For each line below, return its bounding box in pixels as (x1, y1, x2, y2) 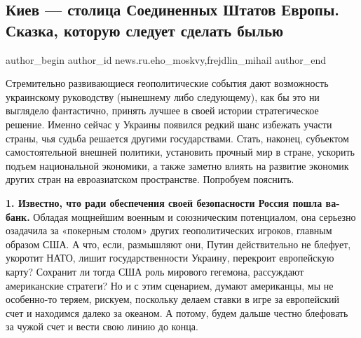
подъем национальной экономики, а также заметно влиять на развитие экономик (6, 158, 349, 173)
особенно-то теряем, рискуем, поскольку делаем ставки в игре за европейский (6, 292, 340, 306)
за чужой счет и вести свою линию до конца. (6, 319, 198, 334)
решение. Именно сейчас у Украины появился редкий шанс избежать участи (6, 116, 332, 131)
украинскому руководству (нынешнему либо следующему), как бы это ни (6, 89, 320, 104)
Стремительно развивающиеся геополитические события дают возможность (6, 76, 329, 90)
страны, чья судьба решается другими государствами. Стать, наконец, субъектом (6, 130, 349, 145)
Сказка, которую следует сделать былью (6, 19, 284, 41)
